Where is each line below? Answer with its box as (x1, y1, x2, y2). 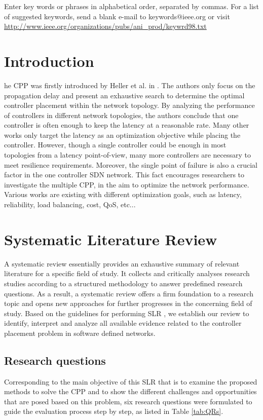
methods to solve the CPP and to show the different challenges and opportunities (4, 386, 257, 397)
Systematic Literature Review (4, 228, 217, 249)
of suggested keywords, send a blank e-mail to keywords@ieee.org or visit (4, 11, 230, 21)
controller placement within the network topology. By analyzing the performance (4, 100, 255, 110)
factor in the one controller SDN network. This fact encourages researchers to (4, 169, 245, 180)
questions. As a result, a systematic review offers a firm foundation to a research (4, 288, 253, 298)
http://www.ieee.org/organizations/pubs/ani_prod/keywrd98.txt (4, 21, 207, 31)
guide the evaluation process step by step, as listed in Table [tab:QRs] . (4, 406, 223, 416)
